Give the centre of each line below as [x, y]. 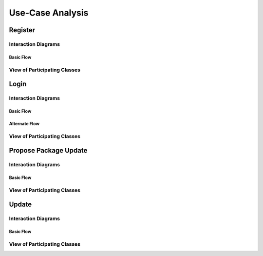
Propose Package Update [48, 150]
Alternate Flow [24, 123]
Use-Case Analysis [49, 13]
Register [22, 30]
